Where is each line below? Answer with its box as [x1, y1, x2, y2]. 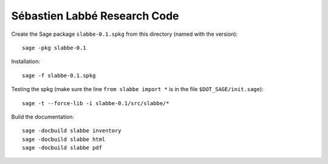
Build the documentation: [11, 113, 74, 120]
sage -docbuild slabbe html [22, 135, 106, 143]
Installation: [11, 58, 41, 65]
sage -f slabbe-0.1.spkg [22, 72, 96, 79]
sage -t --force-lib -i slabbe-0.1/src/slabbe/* [22, 100, 169, 106]
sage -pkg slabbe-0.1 [22, 44, 86, 51]
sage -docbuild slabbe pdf [22, 145, 103, 151]
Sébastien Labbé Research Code [11, 9, 179, 22]
